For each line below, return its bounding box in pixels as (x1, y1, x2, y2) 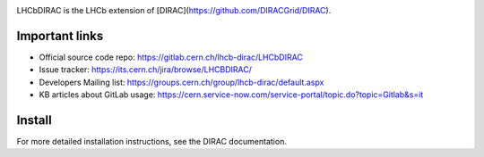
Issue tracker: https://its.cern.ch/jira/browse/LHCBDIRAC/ (39, 64, 253, 75)
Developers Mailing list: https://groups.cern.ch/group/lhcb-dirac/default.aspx (39, 77, 324, 87)
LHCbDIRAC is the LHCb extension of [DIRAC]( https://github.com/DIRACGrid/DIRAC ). (16, 5, 332, 15)
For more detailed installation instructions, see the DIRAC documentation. (16, 136, 287, 146)
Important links (16, 28, 104, 44)
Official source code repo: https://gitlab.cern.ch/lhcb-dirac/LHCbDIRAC (39, 52, 304, 62)
